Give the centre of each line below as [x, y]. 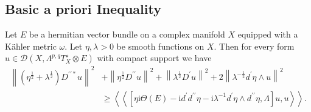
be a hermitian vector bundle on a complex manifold [127, 34]
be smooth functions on [160, 46]
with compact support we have [154, 58]
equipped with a [268, 34]
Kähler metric [31, 46]
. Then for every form [254, 46]
